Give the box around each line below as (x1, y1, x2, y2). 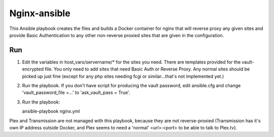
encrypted (22, 66, 44, 72)
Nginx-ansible (9, 8, 71, 19)
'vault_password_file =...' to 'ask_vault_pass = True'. (22, 89, 130, 96)
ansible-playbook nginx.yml (22, 108, 80, 114)
